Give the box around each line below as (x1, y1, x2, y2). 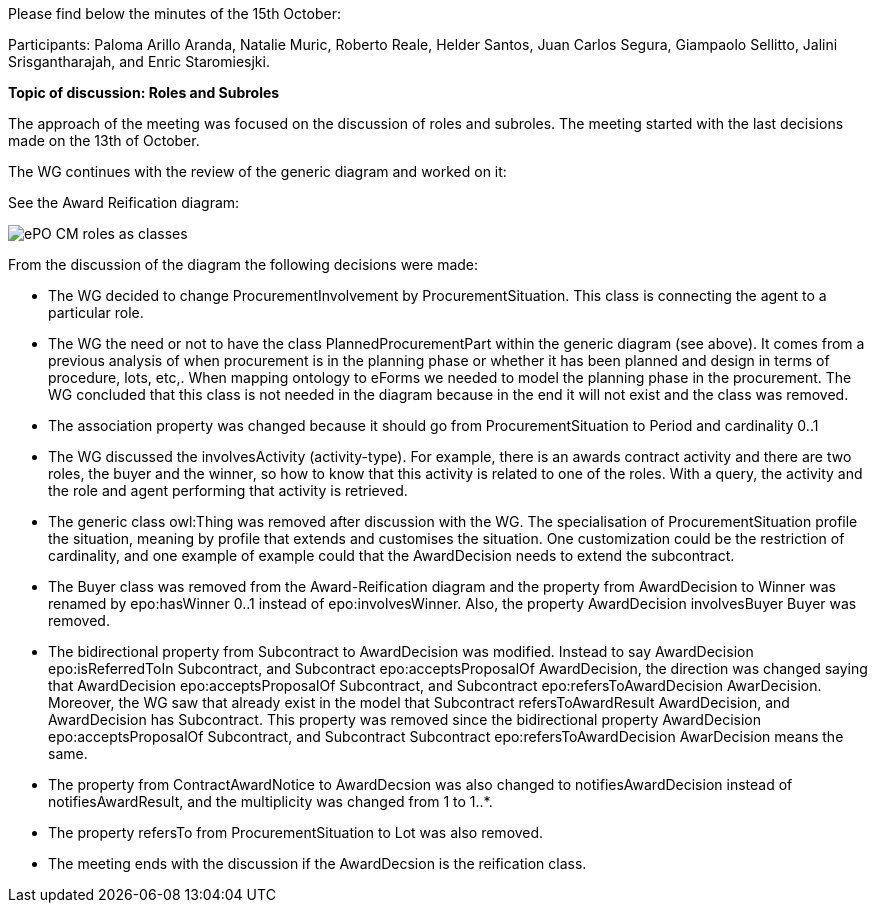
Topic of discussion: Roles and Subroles (8, 84, 280, 101)
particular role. (48, 304, 144, 321)
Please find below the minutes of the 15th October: (8, 5, 341, 22)
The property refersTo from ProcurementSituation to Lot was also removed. (48, 824, 544, 841)
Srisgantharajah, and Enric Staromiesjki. (8, 53, 270, 70)
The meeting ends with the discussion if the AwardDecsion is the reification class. (48, 855, 587, 872)
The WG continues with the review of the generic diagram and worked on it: (8, 163, 507, 180)
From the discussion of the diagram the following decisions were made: (8, 256, 479, 273)
